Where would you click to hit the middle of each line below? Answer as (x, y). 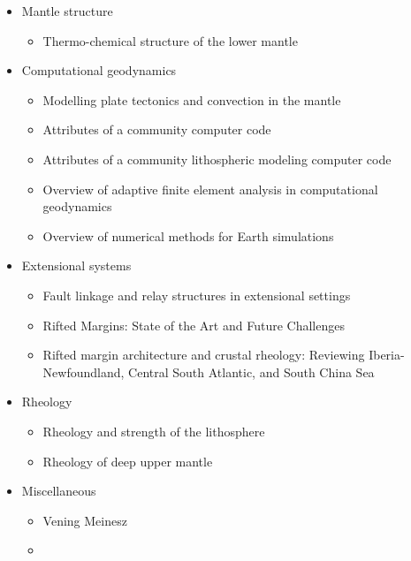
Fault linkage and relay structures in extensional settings (197, 295)
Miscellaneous (59, 491)
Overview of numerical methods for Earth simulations (188, 235)
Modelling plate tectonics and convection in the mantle (192, 99)
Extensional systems (76, 265)
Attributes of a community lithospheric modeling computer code (217, 159)
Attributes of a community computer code (157, 129)
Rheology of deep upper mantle (128, 461)
